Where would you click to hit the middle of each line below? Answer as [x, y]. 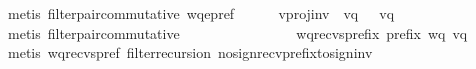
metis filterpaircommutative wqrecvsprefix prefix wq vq [237, 32]
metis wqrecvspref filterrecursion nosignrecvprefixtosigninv [190, 52]
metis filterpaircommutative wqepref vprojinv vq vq [201, 13]
